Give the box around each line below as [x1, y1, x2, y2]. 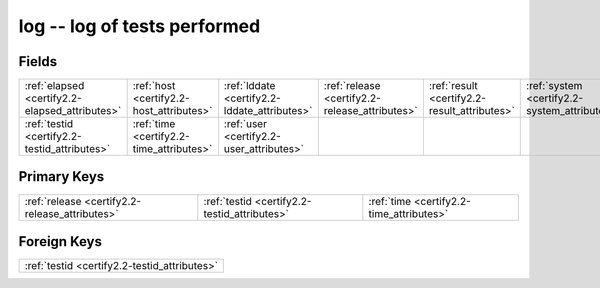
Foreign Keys [18, 233, 102, 250]
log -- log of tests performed [18, 15, 261, 37]
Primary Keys [18, 168, 105, 185]
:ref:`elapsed [24, 79, 85, 93]
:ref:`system [526, 79, 583, 93]
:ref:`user [223, 117, 267, 131]
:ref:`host [132, 79, 176, 93]
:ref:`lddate [223, 79, 276, 93]
